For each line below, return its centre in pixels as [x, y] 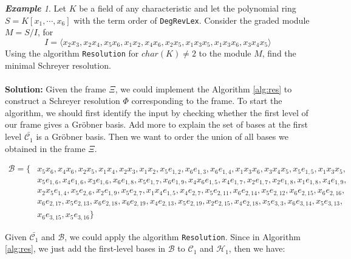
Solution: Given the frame [56, 88]
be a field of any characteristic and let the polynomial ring [188, 8]
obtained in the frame [45, 148]
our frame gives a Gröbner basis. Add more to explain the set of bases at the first [157, 124]
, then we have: [257, 248]
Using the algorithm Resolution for [72, 53]
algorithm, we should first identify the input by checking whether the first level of [157, 112]
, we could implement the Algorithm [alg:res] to [203, 88]
